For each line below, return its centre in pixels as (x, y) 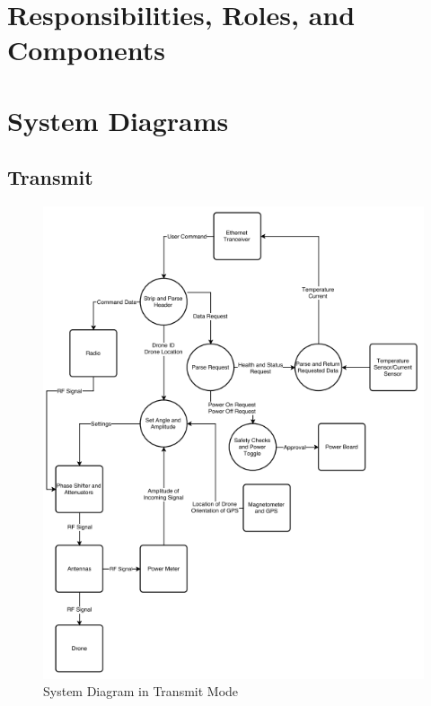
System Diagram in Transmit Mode (141, 691)
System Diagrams (118, 120)
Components (86, 50)
